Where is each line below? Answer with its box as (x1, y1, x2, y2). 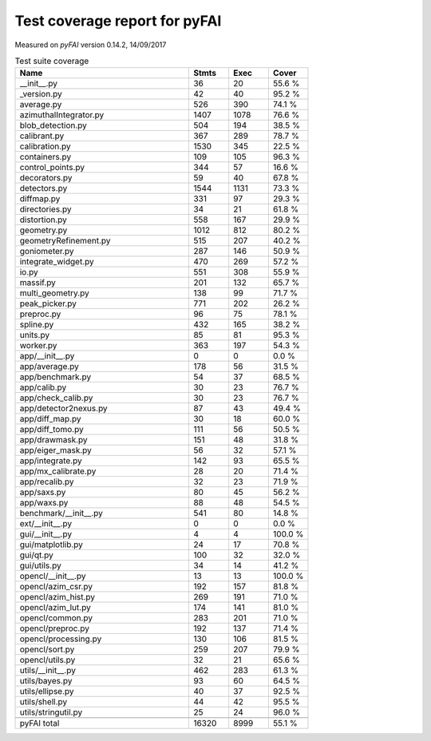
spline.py (19, 319, 54, 331)
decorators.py (19, 172, 73, 184)
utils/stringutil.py (19, 707, 83, 718)
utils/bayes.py (19, 676, 73, 687)
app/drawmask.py (19, 434, 88, 446)
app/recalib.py (19, 476, 75, 487)
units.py (19, 330, 50, 341)
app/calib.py (19, 382, 67, 393)
